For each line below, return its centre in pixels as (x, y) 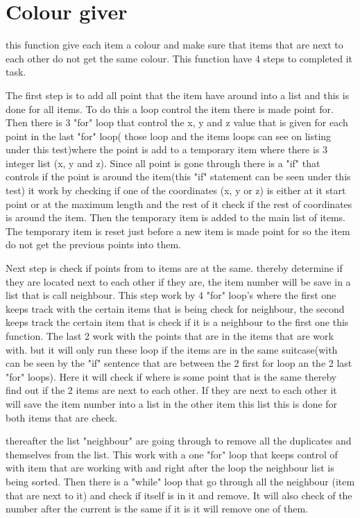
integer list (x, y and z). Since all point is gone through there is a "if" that (163, 163)
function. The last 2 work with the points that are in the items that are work (170, 336)
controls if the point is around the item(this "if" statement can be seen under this (178, 176)
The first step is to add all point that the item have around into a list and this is (178, 95)
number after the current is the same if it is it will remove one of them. (157, 509)
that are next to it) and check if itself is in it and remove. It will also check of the (179, 495)
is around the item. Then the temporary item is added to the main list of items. (176, 217)
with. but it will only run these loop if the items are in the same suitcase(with (172, 349)
